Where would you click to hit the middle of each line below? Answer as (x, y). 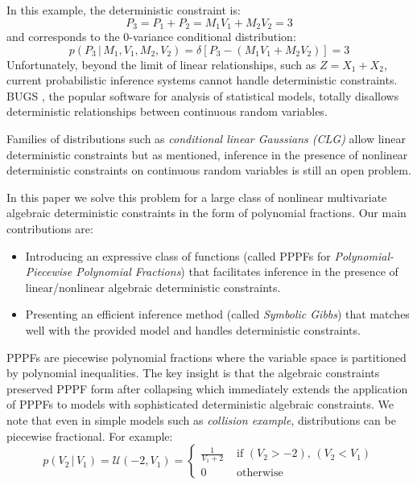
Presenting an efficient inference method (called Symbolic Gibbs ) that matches (217, 314)
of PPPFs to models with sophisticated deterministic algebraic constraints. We (200, 404)
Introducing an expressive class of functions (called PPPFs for (178, 255)
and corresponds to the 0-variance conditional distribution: (151, 37)
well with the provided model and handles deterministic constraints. (193, 329)
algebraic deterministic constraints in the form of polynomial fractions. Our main (206, 213)
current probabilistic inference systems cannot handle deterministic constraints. (202, 80)
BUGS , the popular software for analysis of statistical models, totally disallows (203, 95)
